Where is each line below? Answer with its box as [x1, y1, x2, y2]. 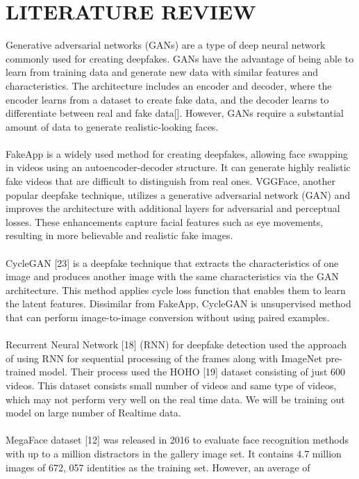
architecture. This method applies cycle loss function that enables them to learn [6, 282, 346, 297]
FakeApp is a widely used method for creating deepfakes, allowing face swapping [6, 146, 348, 161]
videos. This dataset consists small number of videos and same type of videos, [6, 377, 337, 392]
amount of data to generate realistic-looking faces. [6, 119, 219, 133]
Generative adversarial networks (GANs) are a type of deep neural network [6, 38, 326, 52]
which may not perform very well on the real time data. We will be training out [6, 391, 345, 406]
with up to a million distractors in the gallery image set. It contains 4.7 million [6, 446, 342, 460]
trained [6, 364, 36, 379]
